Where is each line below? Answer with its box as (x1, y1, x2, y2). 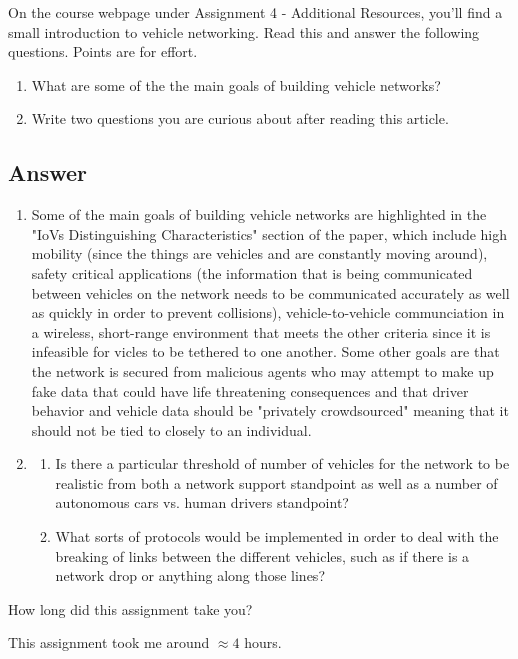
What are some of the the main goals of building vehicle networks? (31, 74, 441, 95)
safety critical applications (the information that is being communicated (31, 262, 473, 283)
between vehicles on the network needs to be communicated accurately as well (31, 282, 510, 303)
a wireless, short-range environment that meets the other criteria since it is (31, 321, 491, 342)
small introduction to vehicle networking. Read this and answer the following (8, 21, 480, 42)
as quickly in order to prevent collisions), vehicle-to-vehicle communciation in (31, 302, 505, 323)
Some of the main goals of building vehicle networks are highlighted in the (31, 204, 487, 225)
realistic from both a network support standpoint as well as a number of (55, 472, 498, 493)
